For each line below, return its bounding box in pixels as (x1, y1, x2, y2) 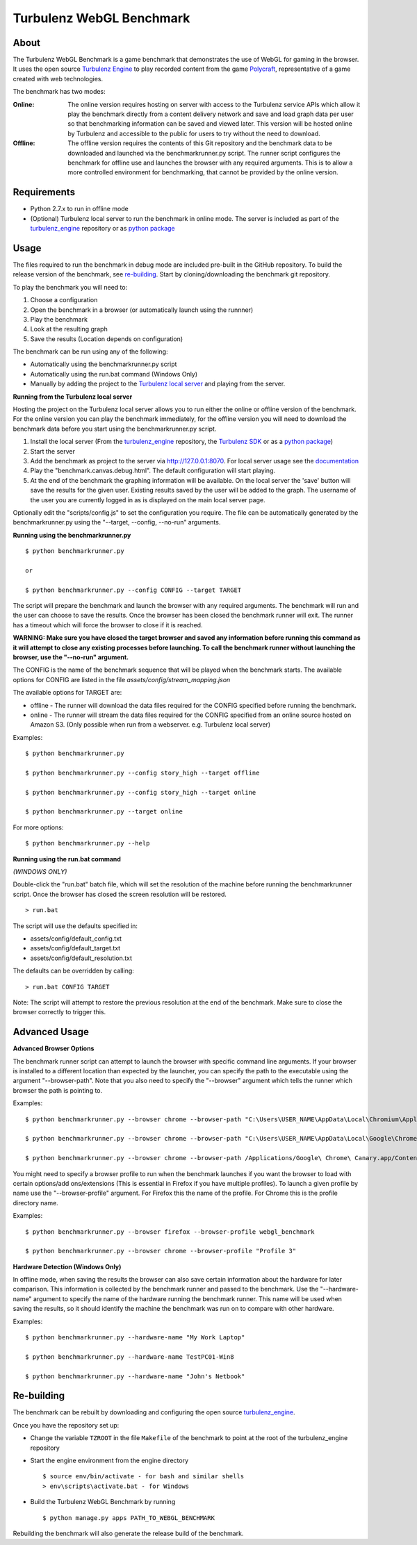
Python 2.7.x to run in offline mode (30, 205, 129, 213)
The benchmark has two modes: (13, 88, 106, 96)
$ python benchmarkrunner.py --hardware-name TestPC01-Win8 (25, 1353, 234, 1361)
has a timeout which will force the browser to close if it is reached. (13, 620, 203, 629)
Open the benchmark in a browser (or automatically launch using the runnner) (30, 306, 254, 314)
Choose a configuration (30, 296, 98, 304)
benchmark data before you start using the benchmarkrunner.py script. (13, 424, 217, 433)
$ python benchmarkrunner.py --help (25, 839, 150, 848)
